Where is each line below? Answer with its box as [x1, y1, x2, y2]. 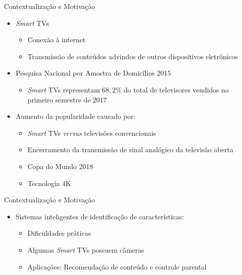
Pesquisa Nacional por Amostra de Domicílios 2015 [15, 68, 171, 78]
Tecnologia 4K [27, 178, 71, 188]
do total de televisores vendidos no [123, 84, 229, 94]
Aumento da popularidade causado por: [15, 111, 136, 121]
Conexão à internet [27, 34, 86, 45]
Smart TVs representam [27, 84, 100, 94]
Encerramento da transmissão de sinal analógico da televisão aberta [27, 144, 234, 155]
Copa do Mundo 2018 [27, 161, 93, 171]
